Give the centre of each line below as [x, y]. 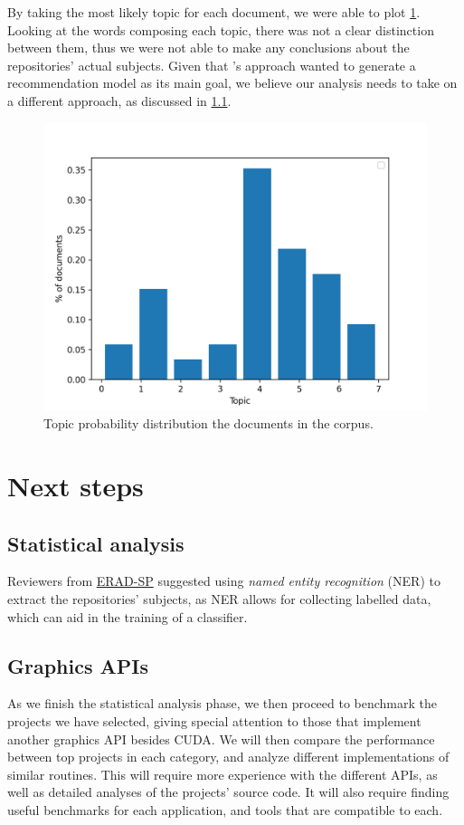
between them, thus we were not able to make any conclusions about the [208, 48]
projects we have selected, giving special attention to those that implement [214, 720]
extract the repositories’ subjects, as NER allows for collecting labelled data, [219, 598]
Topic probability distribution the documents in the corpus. [208, 423]
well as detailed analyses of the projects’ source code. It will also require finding [228, 792]
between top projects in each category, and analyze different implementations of [228, 757]
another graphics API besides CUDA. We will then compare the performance [221, 739]
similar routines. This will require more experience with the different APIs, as [223, 774]
